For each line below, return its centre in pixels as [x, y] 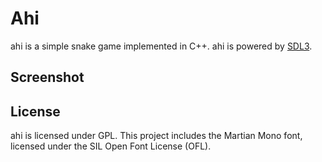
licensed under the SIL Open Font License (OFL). [111, 146]
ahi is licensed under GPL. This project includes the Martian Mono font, [156, 136]
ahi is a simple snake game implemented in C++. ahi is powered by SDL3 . [161, 46]
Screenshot [47, 77]
